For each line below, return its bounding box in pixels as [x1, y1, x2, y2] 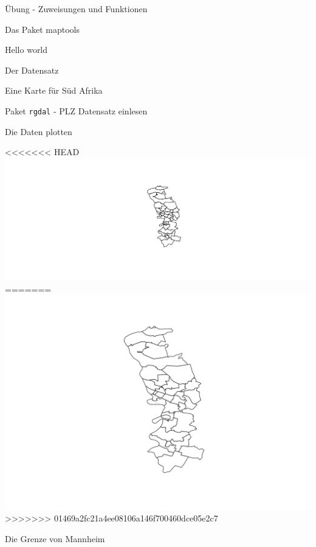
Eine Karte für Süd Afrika [5, 84, 103, 97]
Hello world [5, 43, 48, 56]
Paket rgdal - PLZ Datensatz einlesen [5, 104, 148, 117]
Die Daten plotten [5, 125, 72, 138]
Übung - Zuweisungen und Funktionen [5, 2, 148, 15]
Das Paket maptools [5, 23, 80, 35]
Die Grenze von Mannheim [5, 532, 105, 545]
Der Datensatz [5, 63, 59, 76]
